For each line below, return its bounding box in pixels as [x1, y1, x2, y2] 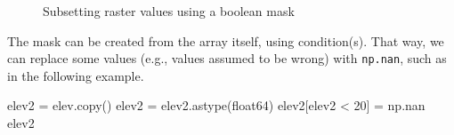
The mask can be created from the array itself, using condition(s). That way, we [7, 31, 444, 50]
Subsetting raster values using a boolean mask [43, 2, 295, 20]
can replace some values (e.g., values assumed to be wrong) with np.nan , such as [7, 49, 447, 67]
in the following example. [7, 66, 144, 84]
